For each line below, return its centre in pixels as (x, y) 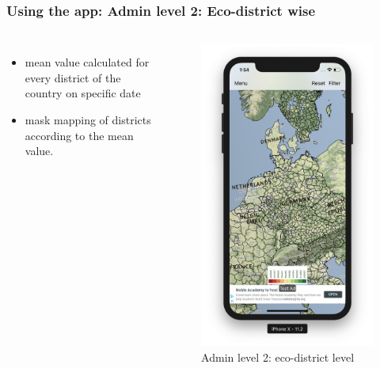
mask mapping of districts (88, 120)
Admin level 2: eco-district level (278, 357)
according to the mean (79, 135)
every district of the (73, 77)
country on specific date (83, 93)
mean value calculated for (87, 62)
